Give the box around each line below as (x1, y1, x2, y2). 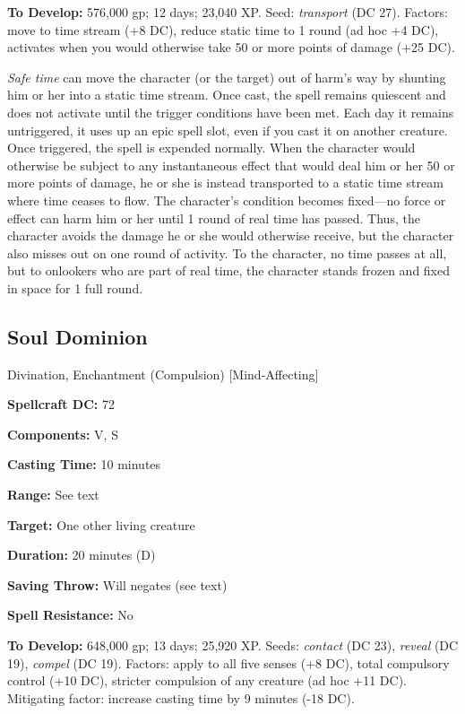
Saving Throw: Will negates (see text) (7, 575, 228, 594)
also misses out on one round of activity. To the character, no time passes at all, (7, 243, 447, 262)
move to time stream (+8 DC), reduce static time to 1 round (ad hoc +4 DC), (7, 20, 439, 39)
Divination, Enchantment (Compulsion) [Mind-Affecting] (7, 364, 319, 383)
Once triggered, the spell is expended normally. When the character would (7, 138, 416, 157)
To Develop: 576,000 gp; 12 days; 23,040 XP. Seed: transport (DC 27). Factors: (7, 3, 448, 21)
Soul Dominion (7, 322, 148, 350)
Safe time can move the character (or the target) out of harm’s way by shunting (7, 67, 446, 86)
